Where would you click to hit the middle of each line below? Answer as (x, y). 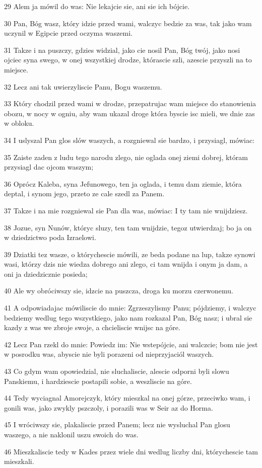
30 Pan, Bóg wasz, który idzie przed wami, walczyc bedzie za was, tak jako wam (128, 23)
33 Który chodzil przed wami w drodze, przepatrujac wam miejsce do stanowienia (130, 103)
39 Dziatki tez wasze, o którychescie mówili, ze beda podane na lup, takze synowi (130, 254)
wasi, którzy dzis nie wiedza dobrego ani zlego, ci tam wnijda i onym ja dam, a (126, 264)
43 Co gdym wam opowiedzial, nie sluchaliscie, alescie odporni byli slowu (117, 371)
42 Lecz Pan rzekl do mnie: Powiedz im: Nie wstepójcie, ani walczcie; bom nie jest (131, 344)
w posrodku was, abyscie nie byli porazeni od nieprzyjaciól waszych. (109, 354)
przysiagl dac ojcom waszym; (49, 167)
